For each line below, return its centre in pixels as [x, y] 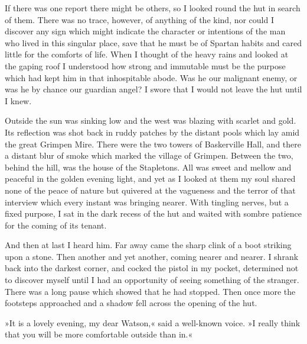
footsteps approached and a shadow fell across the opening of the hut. [131, 303]
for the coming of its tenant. [56, 225]
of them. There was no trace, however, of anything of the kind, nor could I [140, 19]
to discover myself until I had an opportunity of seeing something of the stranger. [152, 280]
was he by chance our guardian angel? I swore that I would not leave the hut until [153, 89]
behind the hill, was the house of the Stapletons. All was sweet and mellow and [148, 167]
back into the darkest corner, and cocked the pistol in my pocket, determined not [152, 268]
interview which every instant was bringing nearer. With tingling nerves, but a [147, 202]
